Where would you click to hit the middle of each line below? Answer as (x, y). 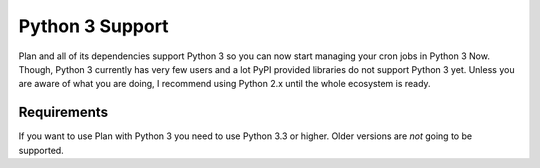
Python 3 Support (93, 26)
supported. (41, 150)
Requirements (63, 112)
